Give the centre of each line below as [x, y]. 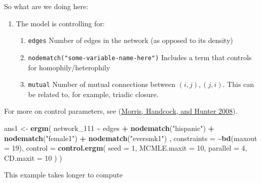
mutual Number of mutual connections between [102, 84]
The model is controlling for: [60, 23]
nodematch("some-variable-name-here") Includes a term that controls [140, 57]
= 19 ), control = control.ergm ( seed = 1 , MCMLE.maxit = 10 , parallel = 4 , [126, 148]
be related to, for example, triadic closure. [93, 94]
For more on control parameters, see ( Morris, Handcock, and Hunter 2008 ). [121, 111]
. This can [238, 84]
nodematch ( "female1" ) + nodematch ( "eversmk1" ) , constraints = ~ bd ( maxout [131, 138]
